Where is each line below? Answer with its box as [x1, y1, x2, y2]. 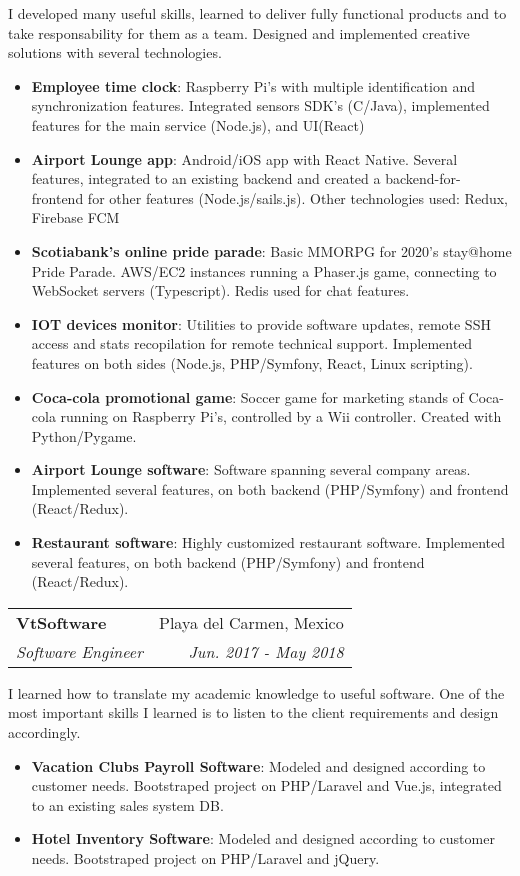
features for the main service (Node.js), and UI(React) [31, 114, 365, 135]
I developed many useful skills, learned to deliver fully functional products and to [8, 3, 507, 23]
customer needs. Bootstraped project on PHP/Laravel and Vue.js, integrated [31, 775, 502, 796]
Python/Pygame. [31, 425, 137, 446]
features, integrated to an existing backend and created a [31, 168, 381, 189]
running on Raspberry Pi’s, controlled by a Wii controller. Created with [60, 406, 502, 427]
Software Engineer [16, 639, 143, 663]
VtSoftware [16, 610, 107, 634]
